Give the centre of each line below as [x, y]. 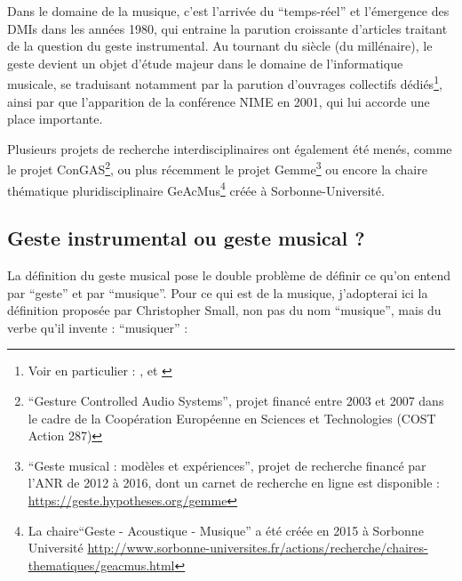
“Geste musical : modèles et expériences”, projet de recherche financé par [227, 465]
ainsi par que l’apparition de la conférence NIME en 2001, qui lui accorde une [219, 101]
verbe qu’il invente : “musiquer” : [98, 327]
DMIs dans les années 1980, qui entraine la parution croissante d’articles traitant [227, 28]
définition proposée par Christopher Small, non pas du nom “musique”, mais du [224, 310]
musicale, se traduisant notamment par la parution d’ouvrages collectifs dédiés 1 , [225, 83]
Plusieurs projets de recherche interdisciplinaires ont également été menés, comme [230, 148]
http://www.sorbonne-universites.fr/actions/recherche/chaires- [258, 548]
